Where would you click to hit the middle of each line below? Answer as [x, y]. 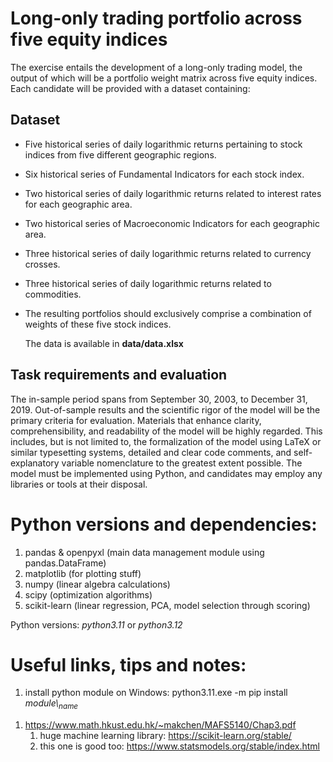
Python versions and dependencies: [164, 524]
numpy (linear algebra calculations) [97, 584]
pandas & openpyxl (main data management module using [144, 552]
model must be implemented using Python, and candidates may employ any [166, 473]
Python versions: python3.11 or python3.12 [96, 624]
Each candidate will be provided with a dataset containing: [130, 88]
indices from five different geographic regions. [120, 154]
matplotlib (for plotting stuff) [83, 573]
